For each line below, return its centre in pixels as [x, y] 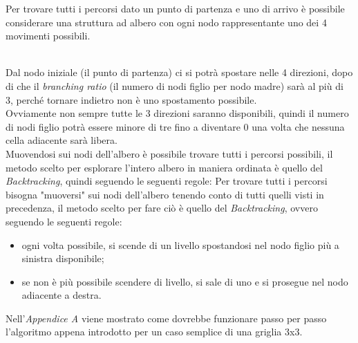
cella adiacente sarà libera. [62, 140]
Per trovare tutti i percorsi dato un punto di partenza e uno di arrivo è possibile [175, 8]
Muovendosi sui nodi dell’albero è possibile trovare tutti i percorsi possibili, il [169, 153]
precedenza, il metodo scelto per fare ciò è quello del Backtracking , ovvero [162, 208]
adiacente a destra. [62, 295]
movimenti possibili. [48, 36]
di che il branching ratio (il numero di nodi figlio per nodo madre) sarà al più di [175, 85]
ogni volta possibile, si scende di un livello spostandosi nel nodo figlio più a [180, 244]
